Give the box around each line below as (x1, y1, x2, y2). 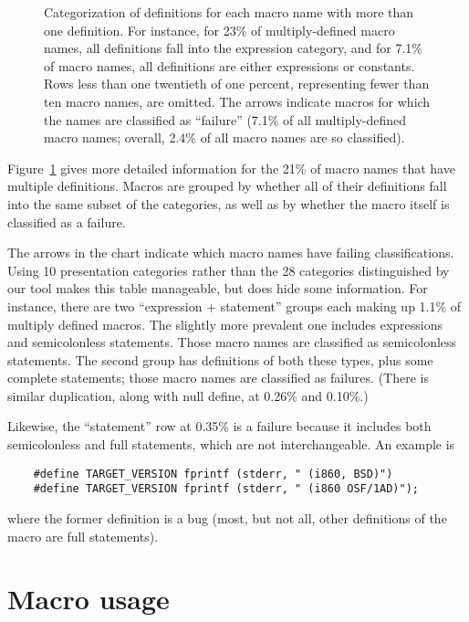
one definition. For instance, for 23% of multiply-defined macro (44, 20, 395, 39)
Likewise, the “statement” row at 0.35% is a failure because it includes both (7, 416, 432, 436)
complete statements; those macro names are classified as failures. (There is (7, 368, 429, 387)
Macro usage (7, 580, 170, 617)
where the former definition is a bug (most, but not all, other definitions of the (7, 508, 447, 527)
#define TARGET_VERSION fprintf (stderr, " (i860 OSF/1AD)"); (33, 482, 420, 496)
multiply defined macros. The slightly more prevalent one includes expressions (7, 314, 443, 333)
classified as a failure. (7, 212, 126, 231)
